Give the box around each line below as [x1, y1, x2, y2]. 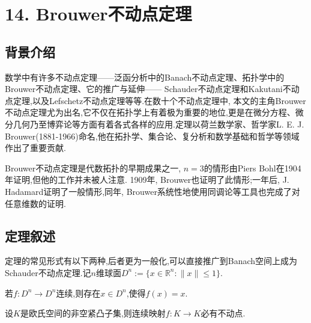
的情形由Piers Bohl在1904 [204, 161, 301, 174]
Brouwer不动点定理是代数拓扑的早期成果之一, [5, 161, 181, 174]
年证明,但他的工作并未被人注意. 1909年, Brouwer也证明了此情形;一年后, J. [5, 173, 289, 186]
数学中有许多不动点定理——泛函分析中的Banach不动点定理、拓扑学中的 [5, 70, 285, 83]
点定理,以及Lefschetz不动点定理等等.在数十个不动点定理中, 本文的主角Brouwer [5, 94, 306, 106]
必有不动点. [201, 307, 246, 319]
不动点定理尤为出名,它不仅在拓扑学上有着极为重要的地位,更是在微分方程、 [5, 106, 295, 118]
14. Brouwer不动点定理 [5, 1, 192, 26]
